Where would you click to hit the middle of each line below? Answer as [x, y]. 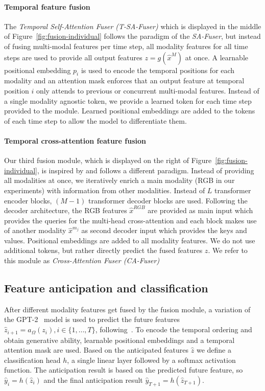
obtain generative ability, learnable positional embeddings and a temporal [119, 340]
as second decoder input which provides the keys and [164, 230]
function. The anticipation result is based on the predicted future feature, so [124, 370]
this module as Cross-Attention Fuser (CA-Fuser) [82, 260]
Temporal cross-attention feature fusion [75, 140]
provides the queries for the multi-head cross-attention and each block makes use [130, 220]
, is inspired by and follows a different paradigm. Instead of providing [146, 170]
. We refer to [228, 250]
